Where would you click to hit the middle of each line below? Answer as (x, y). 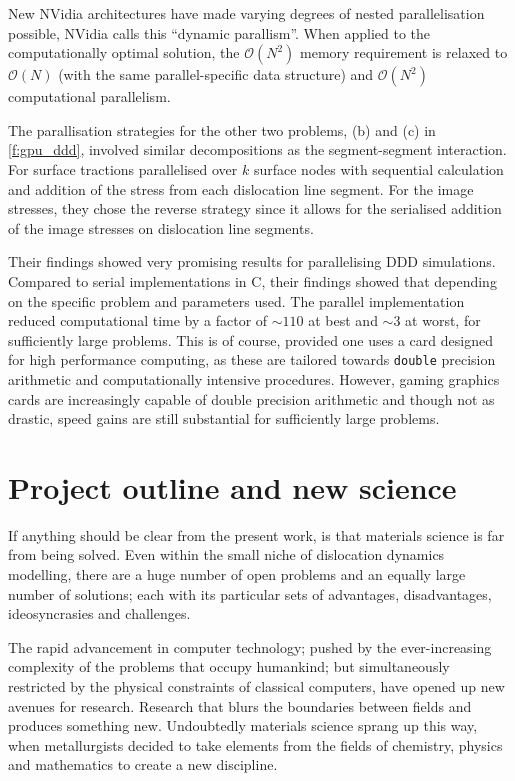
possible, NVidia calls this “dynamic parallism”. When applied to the (219, 32)
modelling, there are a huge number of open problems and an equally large (237, 574)
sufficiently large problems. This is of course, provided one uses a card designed (250, 339)
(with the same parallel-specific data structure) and (216, 74)
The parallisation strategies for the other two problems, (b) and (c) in (222, 129)
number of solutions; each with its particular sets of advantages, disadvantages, (250, 593)
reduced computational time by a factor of (138, 320)
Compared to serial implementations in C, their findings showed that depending (252, 280)
